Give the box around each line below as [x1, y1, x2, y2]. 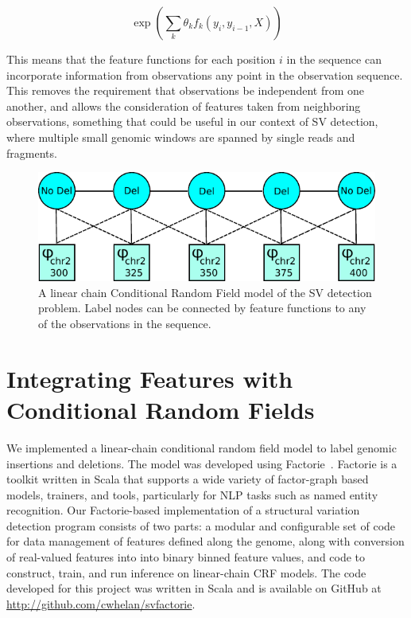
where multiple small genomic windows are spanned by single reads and [6, 128, 355, 145]
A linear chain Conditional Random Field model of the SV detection [38, 284, 372, 300]
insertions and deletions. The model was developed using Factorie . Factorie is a [6, 455, 397, 471]
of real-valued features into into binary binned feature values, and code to [6, 549, 366, 565]
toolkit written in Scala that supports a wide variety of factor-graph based [6, 471, 369, 487]
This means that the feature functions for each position [6, 51, 276, 67]
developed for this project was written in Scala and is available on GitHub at [6, 580, 382, 596]
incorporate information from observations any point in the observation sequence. [6, 66, 403, 83]
